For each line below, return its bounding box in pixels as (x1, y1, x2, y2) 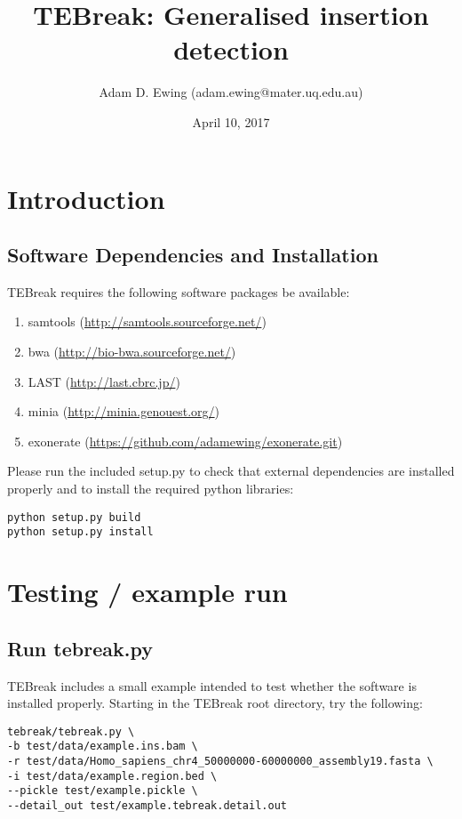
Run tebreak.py (7, 634, 153, 662)
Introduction (7, 180, 165, 216)
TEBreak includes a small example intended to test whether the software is (7, 676, 417, 695)
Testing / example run (7, 574, 288, 610)
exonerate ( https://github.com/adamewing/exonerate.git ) (28, 431, 343, 450)
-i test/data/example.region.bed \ (7, 769, 218, 783)
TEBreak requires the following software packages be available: (7, 282, 350, 301)
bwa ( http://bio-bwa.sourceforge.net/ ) (28, 342, 236, 361)
